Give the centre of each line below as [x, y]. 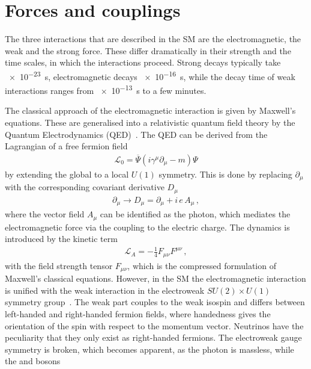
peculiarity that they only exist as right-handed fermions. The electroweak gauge [153, 337]
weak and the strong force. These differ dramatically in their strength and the [148, 50]
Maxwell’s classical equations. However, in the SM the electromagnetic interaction [155, 278]
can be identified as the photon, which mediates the [195, 214]
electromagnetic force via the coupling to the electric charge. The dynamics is [147, 227]
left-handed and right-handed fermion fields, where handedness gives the [138, 314]
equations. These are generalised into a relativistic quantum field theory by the [150, 122]
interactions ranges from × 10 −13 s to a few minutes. [106, 89]
